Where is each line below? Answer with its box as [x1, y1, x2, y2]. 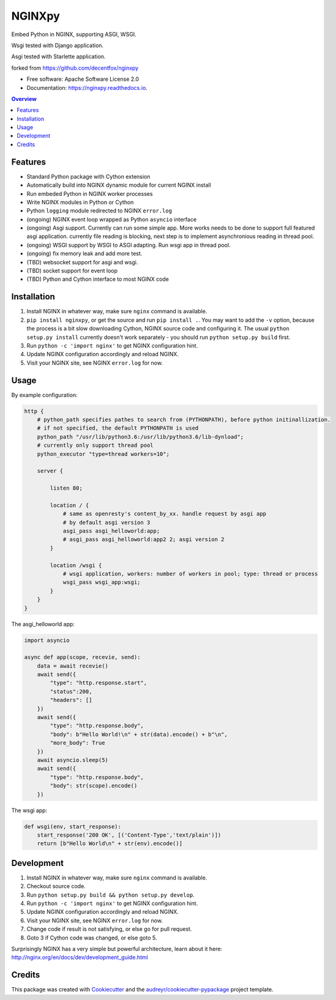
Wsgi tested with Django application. [11, 42, 104, 49]
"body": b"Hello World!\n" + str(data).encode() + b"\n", [50, 731, 228, 737]
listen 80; [50, 485, 83, 492]
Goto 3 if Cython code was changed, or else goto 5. [26, 934, 157, 941]
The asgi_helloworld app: [11, 620, 75, 627]
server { [37, 468, 64, 474]
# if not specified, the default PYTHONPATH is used [37, 425, 199, 431]
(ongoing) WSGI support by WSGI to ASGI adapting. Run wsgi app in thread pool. [26, 241, 231, 248]
